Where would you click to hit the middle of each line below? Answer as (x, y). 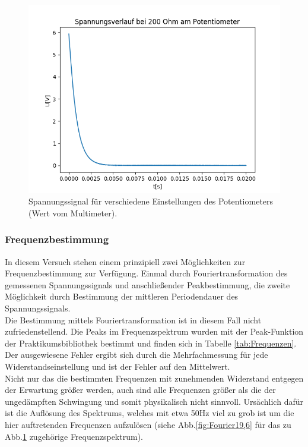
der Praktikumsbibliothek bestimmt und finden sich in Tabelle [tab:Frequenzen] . (151, 343)
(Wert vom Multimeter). (73, 213)
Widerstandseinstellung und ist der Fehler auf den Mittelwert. (118, 366)
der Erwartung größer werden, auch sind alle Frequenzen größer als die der (140, 390)
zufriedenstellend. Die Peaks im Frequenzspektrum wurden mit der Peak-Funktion (154, 331)
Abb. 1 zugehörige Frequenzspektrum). (74, 436)
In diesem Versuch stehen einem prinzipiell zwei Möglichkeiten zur (125, 261)
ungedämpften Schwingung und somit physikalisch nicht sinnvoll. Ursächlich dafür (154, 401)
